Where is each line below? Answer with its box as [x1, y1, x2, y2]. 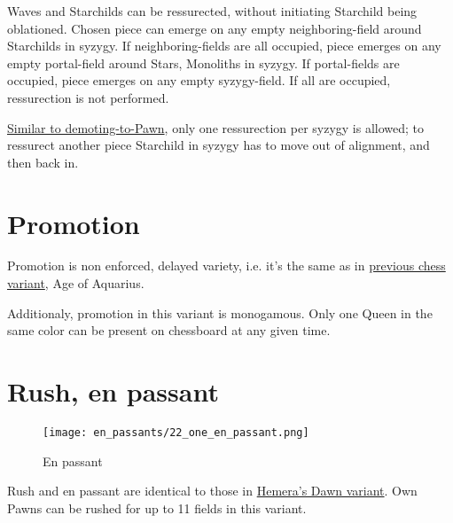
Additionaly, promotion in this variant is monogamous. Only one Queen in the [7, 303, 433, 322]
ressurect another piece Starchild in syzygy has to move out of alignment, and [7, 136, 430, 154]
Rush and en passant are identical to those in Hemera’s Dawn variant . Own [7, 481, 418, 500]
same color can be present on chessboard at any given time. [7, 321, 331, 340]
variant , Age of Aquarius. [7, 274, 144, 293]
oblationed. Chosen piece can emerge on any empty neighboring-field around [7, 19, 422, 37]
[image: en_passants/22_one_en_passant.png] [43, 425, 309, 439]
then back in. [7, 152, 79, 171]
